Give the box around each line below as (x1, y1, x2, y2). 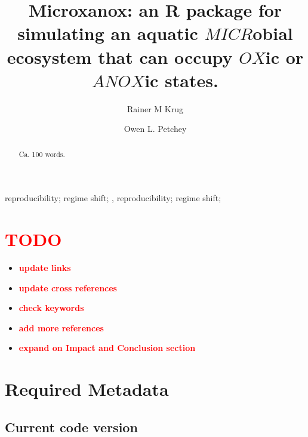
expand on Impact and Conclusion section (19, 341, 196, 354)
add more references (19, 321, 104, 334)
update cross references (19, 281, 117, 294)
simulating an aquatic (17, 21, 198, 45)
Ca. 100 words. (19, 149, 65, 159)
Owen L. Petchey (124, 122, 187, 135)
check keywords (19, 301, 84, 314)
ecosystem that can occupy (7, 44, 233, 69)
